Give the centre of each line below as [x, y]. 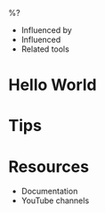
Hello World [52, 85]
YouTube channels [55, 201]
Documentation [49, 192]
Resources [49, 166]
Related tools [45, 49]
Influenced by [46, 30]
